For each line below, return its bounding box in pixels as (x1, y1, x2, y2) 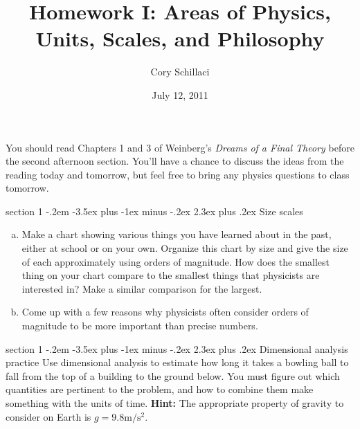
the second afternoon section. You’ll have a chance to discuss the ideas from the (6, 154, 344, 168)
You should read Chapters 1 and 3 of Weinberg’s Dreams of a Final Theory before (6, 140, 354, 154)
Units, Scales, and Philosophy (35, 24, 325, 53)
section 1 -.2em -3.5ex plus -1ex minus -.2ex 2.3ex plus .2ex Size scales (6, 203, 303, 218)
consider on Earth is (6, 409, 91, 423)
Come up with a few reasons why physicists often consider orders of (21, 304, 309, 319)
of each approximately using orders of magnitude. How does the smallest (21, 254, 330, 268)
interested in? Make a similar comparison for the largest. (21, 281, 262, 295)
